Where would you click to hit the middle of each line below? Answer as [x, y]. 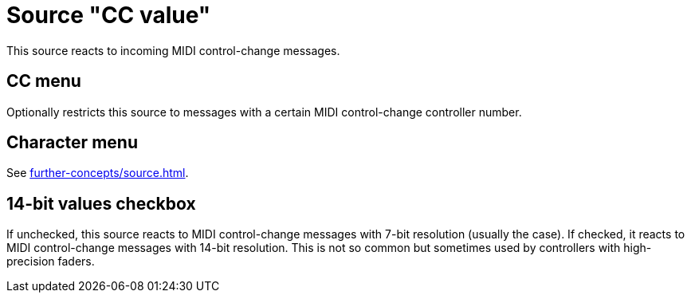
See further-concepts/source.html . [98, 173]
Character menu [72, 143]
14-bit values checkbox [101, 203]
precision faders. [51, 262]
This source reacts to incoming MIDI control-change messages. [173, 50]
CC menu [44, 81]
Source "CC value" [109, 15]
